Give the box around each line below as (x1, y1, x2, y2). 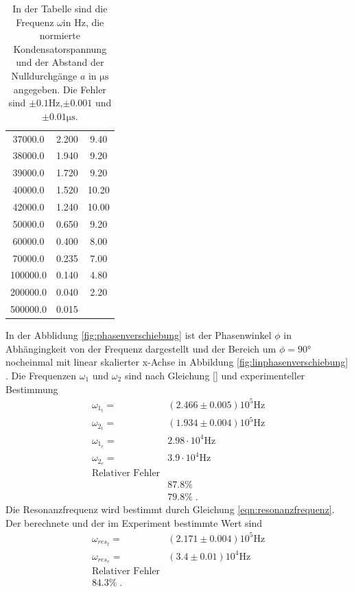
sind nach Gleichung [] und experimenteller (124, 368, 305, 382)
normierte (39, 28, 80, 43)
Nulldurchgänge (11, 68, 78, 82)
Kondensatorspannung (13, 41, 107, 56)
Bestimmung (5, 381, 58, 396)
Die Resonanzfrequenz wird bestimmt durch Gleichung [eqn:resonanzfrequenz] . (5, 502, 335, 517)
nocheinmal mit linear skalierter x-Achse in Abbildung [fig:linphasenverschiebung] (5, 355, 349, 369)
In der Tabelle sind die (12, 1, 108, 15)
